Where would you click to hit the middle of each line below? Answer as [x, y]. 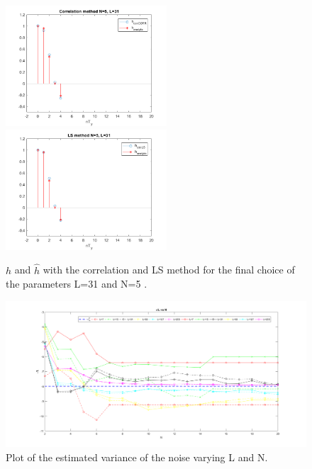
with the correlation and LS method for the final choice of [169, 270]
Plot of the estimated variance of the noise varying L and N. [137, 457]
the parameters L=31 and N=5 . [77, 284]
